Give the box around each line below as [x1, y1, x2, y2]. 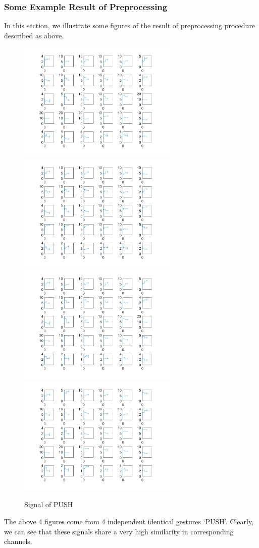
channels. [4, 536, 32, 546]
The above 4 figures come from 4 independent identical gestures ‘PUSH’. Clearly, [4, 516, 254, 526]
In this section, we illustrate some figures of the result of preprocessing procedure [4, 20, 255, 31]
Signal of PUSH [24, 499, 73, 510]
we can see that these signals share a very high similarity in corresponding [4, 526, 234, 536]
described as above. [4, 30, 64, 40]
